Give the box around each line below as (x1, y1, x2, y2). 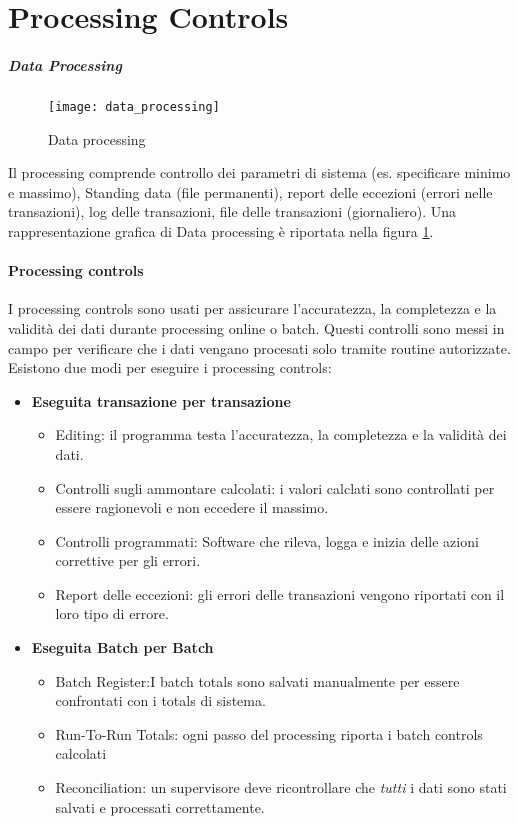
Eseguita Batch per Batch (31, 637, 214, 658)
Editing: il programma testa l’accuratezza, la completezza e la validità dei (55, 424, 507, 445)
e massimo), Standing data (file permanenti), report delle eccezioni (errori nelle (8, 181, 493, 202)
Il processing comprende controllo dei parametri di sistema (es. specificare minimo (8, 162, 511, 183)
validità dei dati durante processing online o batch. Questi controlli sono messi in (8, 317, 505, 338)
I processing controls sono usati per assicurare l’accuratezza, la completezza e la (8, 298, 497, 319)
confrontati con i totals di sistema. (55, 690, 266, 711)
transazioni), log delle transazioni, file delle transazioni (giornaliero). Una (8, 201, 457, 222)
